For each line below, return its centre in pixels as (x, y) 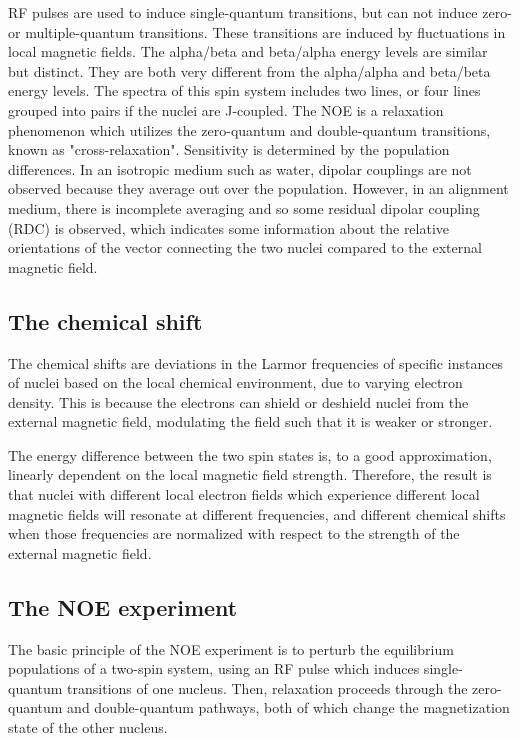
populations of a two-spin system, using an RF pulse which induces (214, 668)
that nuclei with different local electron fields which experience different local (244, 494)
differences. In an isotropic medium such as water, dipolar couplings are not (240, 168)
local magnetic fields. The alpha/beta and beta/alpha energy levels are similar (248, 51)
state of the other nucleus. (88, 727)
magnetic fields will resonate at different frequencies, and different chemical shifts (257, 513)
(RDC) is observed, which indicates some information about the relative (229, 227)
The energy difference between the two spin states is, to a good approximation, (250, 454)
